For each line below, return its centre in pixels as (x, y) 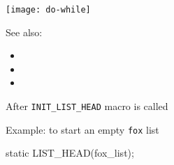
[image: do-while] (48, 10)
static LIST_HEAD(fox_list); (70, 153)
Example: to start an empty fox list (82, 129)
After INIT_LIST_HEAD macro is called (87, 106)
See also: (24, 32)
